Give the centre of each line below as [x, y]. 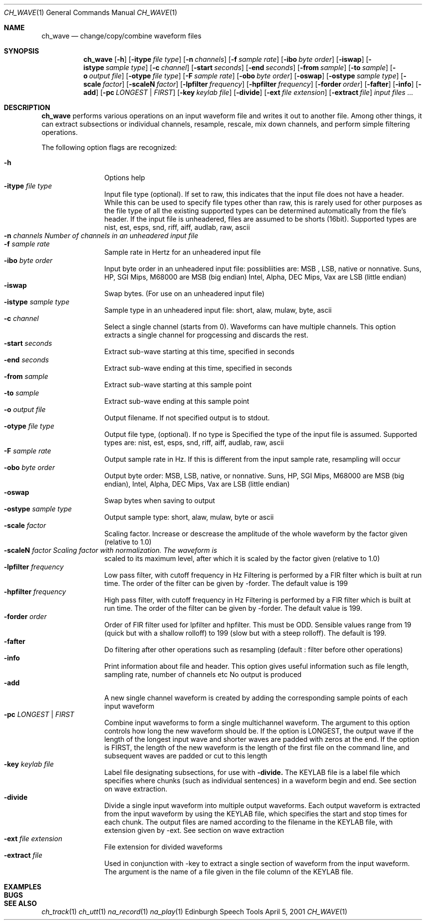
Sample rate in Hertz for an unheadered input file [183, 252]
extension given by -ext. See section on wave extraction [194, 830]
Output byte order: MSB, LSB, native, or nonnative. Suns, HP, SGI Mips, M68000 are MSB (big [254, 476]
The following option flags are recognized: [109, 147]
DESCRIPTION [27, 107]
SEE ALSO [20, 903]
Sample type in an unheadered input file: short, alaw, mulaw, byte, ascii [218, 310]
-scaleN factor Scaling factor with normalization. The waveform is [111, 550]
